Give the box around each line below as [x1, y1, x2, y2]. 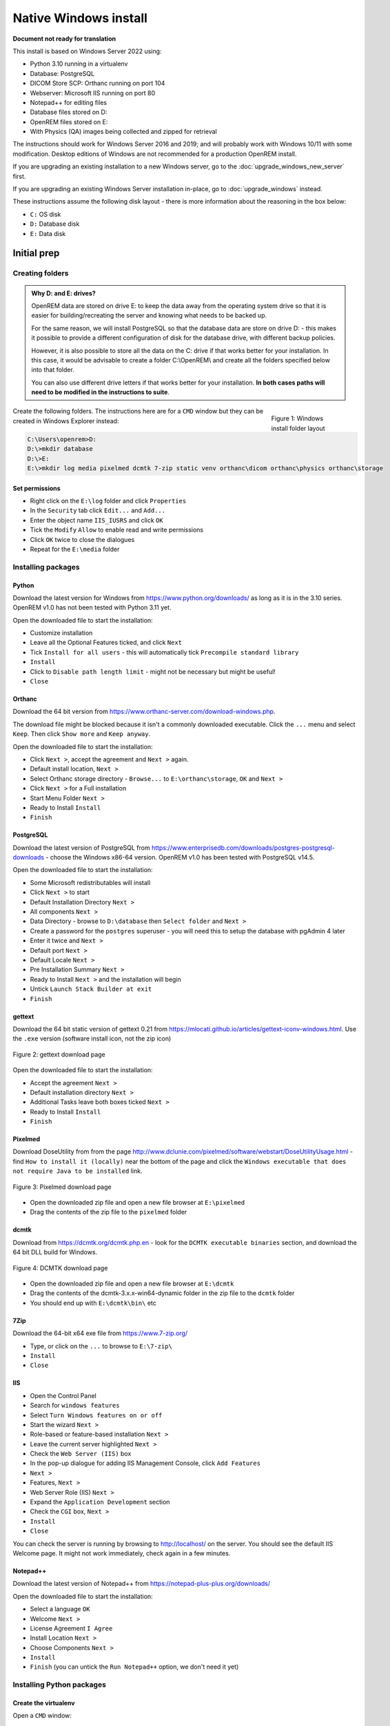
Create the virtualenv [12, 1699, 75, 1707]
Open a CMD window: [12, 1712, 72, 1720]
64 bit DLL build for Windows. [12, 1248, 98, 1257]
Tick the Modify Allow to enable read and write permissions [30, 525, 204, 534]
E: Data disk [30, 229, 66, 237]
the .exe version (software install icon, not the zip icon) [12, 1034, 172, 1043]
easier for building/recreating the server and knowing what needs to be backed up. [31, 311, 267, 320]
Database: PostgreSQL [30, 69, 95, 77]
